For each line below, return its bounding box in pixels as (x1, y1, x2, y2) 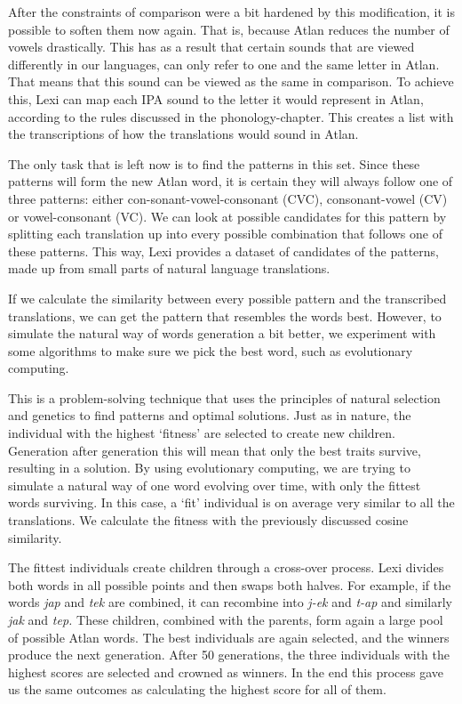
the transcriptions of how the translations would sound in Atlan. (8, 125, 359, 143)
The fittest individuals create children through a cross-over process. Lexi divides (8, 558, 444, 577)
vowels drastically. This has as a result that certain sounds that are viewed (8, 37, 415, 56)
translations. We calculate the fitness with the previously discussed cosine (8, 511, 409, 530)
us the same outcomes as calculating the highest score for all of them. (8, 680, 386, 699)
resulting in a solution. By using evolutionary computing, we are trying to (8, 458, 410, 477)
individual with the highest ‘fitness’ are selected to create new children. (8, 424, 395, 442)
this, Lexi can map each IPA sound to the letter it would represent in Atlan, (8, 89, 424, 108)
